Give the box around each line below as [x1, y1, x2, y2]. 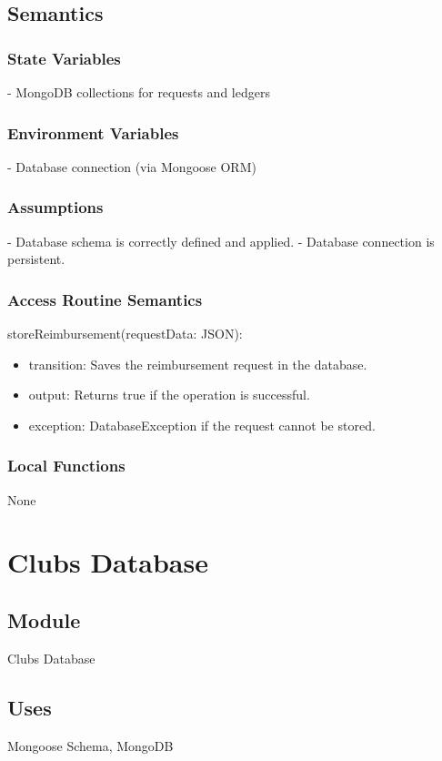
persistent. [7, 249, 65, 269]
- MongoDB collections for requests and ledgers [7, 83, 270, 101]
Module [7, 605, 81, 634]
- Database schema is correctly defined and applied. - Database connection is [7, 231, 435, 250]
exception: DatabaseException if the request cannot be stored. [28, 415, 376, 434]
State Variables [7, 46, 121, 69]
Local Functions [7, 454, 126, 477]
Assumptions [7, 196, 104, 218]
